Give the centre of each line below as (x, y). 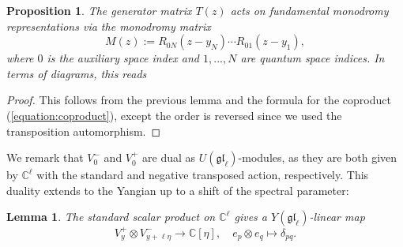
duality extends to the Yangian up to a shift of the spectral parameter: (178, 190)
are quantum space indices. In (313, 58)
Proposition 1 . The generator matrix (99, 10)
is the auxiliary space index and (123, 58)
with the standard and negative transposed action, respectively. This (203, 175)
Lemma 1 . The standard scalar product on (111, 217)
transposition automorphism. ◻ (84, 131)
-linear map (337, 217)
